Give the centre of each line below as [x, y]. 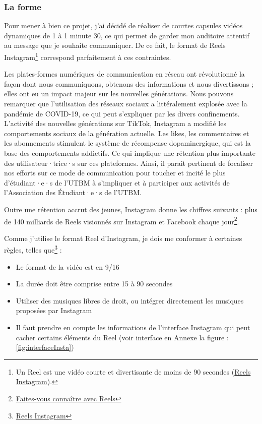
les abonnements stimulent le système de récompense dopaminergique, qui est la [127, 143]
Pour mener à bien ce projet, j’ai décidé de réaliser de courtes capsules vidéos [123, 25]
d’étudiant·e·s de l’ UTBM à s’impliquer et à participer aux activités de [117, 182]
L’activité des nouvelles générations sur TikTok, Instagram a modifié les [115, 123]
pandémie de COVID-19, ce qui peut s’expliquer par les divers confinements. [122, 113]
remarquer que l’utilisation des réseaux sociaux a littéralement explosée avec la [126, 104]
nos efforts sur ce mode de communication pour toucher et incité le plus [115, 173]
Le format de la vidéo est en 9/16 [68, 266]
